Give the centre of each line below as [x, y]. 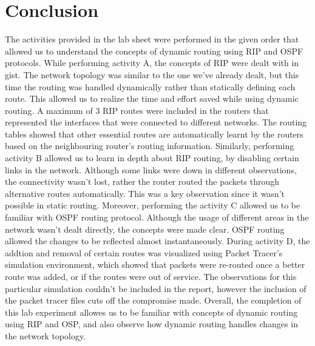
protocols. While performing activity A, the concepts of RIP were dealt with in [152, 63]
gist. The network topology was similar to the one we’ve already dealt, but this [152, 74]
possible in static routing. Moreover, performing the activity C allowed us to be [153, 205]
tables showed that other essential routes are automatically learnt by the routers [154, 134]
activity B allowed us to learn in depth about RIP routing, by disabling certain [152, 158]
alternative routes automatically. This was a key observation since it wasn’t [145, 193]
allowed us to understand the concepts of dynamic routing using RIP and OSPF [154, 51]
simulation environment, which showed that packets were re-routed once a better [155, 264]
